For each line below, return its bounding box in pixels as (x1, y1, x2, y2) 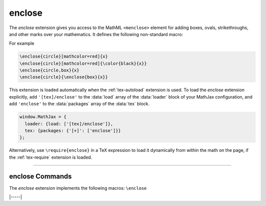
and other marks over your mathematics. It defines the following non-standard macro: (9, 31, 183, 37)
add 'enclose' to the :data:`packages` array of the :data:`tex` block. (9, 101, 150, 107)
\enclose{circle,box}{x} (19, 68, 80, 73)
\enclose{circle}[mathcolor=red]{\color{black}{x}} (19, 61, 147, 66)
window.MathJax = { (19, 114, 66, 120)
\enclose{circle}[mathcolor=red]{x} (19, 54, 108, 59)
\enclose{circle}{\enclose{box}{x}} (19, 74, 108, 80)
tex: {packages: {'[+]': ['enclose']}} (25, 128, 121, 134)
